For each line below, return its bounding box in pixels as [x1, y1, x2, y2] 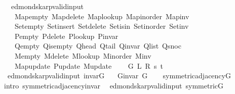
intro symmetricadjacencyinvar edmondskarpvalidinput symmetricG [4, 80, 224, 90]
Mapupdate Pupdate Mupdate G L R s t [14, 60, 163, 71]
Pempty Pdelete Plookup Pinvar [14, 30, 119, 41]
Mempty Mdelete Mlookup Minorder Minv [14, 50, 151, 61]
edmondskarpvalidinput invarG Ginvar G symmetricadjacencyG [7, 70, 231, 81]
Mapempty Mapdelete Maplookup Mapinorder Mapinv [14, 11, 189, 21]
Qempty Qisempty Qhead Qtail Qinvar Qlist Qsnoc [14, 40, 181, 51]
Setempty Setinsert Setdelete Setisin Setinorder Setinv [14, 21, 189, 31]
